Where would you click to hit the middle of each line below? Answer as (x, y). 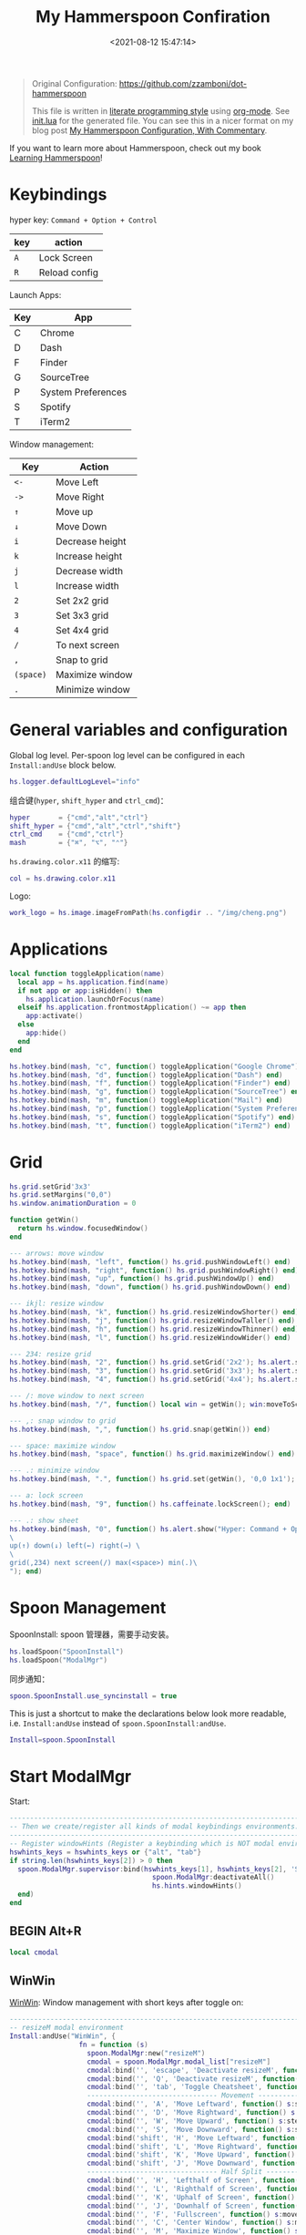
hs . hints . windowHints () (197, 1886)
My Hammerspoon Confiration (153, 17)
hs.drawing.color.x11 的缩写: (65, 861)
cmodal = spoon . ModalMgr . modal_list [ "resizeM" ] (179, 2062)
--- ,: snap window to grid (63, 1421)
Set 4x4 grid (82, 630)
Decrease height (91, 541)
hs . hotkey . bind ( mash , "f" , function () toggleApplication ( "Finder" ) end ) (150, 1083)
